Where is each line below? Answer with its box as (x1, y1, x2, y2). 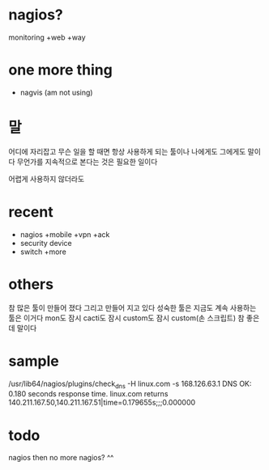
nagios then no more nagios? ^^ (8, 453, 114, 463)
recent (8, 203, 54, 221)
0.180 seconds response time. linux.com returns (8, 389, 169, 399)
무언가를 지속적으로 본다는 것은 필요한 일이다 (16, 156, 158, 167)
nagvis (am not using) (19, 87, 93, 97)
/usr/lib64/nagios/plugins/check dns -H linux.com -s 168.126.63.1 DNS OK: (8, 379, 252, 390)
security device (19, 238, 72, 248)
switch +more (19, 247, 66, 256)
